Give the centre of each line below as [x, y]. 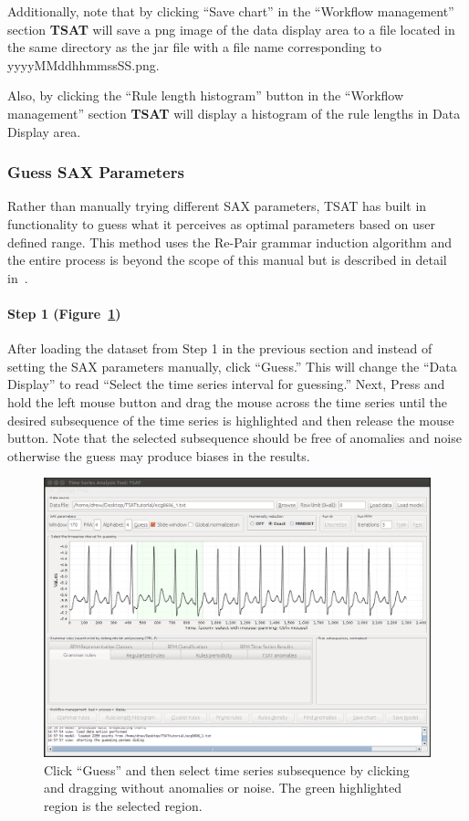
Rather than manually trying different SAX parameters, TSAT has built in [217, 206]
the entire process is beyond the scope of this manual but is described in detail [227, 260]
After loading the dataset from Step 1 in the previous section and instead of [220, 348]
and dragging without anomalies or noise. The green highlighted [223, 788]
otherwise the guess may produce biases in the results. [159, 455]
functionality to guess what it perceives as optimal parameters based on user [221, 223]
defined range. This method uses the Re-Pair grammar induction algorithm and [229, 242]
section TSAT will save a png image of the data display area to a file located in [231, 29]
